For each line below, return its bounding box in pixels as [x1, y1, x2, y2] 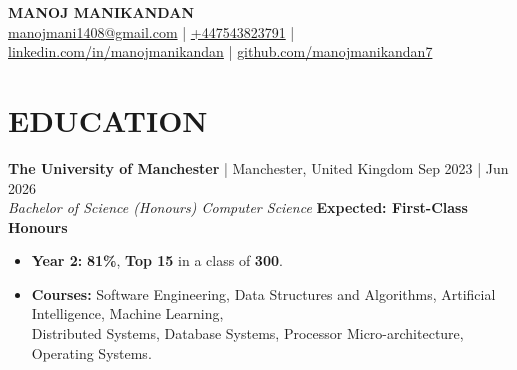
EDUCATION [8, 99, 208, 140]
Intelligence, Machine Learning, [31, 303, 224, 324]
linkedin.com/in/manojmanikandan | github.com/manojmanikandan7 [8, 41, 433, 62]
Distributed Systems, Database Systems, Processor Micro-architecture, [31, 323, 464, 344]
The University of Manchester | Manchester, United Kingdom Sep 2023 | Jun [8, 157, 509, 178]
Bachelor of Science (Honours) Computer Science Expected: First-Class [8, 197, 468, 218]
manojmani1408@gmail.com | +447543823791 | [8, 21, 295, 42]
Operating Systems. [31, 342, 152, 363]
